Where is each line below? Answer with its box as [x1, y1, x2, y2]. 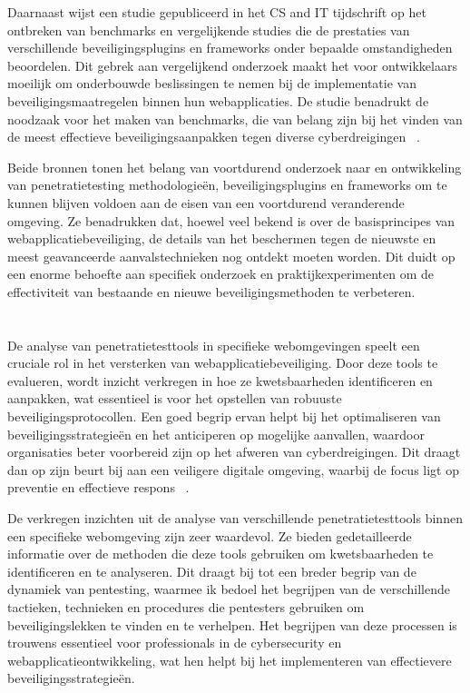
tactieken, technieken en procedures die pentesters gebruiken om [7, 598, 365, 616]
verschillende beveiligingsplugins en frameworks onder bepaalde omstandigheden [7, 38, 453, 57]
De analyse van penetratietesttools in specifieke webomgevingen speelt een [7, 335, 420, 354]
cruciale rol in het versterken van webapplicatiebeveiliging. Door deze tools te [7, 353, 438, 372]
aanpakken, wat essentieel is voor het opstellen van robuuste [7, 389, 342, 408]
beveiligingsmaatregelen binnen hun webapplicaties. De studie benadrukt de [7, 91, 429, 110]
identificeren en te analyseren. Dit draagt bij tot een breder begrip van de [7, 561, 416, 580]
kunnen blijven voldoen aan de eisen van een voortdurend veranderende [7, 193, 405, 212]
